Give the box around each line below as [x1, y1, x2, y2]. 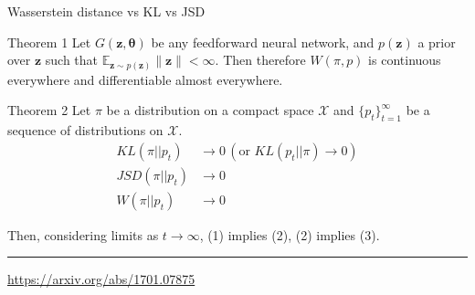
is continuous [368, 50, 441, 69]
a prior [417, 32, 456, 51]
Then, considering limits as [7, 225, 159, 244]
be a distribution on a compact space [106, 100, 314, 120]
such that [45, 50, 99, 69]
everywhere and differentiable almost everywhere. [7, 69, 283, 89]
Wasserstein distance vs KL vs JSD [7, 2, 206, 20]
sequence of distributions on [7, 121, 164, 140]
